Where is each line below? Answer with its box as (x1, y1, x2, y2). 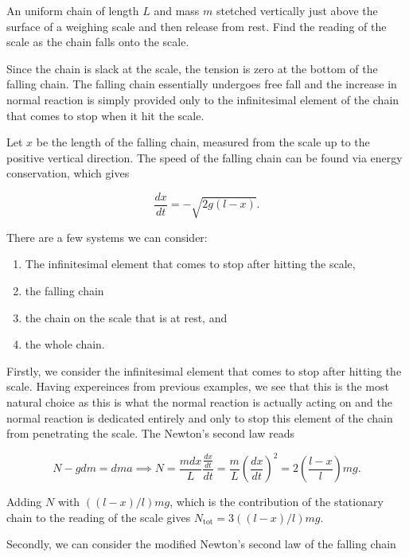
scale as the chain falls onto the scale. (6, 33, 189, 50)
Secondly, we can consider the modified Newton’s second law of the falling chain (6, 536, 396, 552)
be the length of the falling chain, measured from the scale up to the (36, 134, 370, 150)
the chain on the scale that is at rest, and (25, 309, 228, 325)
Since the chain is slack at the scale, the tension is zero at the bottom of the (6, 60, 378, 76)
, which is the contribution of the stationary (169, 493, 384, 510)
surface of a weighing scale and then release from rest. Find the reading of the (6, 18, 387, 34)
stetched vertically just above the (216, 2, 378, 18)
